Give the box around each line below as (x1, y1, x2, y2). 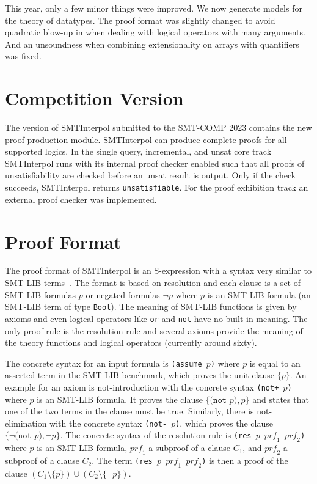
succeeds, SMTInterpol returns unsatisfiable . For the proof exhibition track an (5, 181, 308, 194)
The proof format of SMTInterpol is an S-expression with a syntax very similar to (5, 264, 312, 277)
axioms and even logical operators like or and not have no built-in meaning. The (5, 312, 308, 324)
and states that (252, 392, 309, 405)
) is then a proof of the (202, 454, 288, 467)
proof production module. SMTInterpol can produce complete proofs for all (5, 133, 287, 145)
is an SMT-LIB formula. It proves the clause (37, 392, 203, 405)
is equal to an (249, 356, 301, 369)
